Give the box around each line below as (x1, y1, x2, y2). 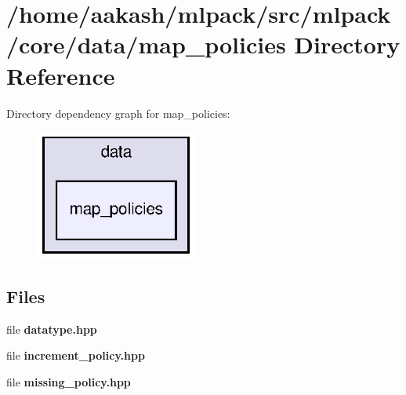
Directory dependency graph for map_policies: (6, 104, 230, 121)
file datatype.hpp (6, 320, 97, 337)
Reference (6, 59, 115, 91)
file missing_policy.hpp (6, 373, 131, 390)
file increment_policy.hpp (6, 347, 145, 364)
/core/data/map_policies (6, 28, 286, 60)
